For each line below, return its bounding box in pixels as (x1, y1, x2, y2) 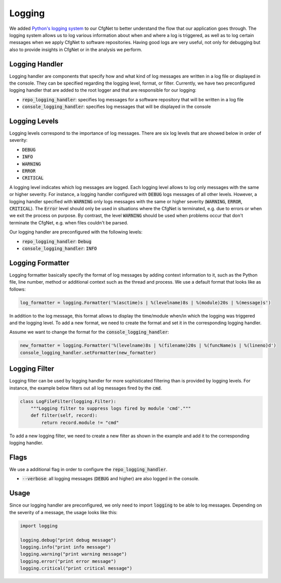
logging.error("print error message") (20, 558, 116, 564)
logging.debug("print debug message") (20, 537, 116, 543)
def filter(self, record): (30, 413, 98, 418)
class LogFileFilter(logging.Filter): (20, 398, 116, 404)
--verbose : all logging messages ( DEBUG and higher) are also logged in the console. (22, 476, 199, 482)
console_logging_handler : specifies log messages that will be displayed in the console (22, 104, 211, 110)
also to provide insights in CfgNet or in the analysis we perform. (9, 46, 142, 53)
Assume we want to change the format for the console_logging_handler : (9, 329, 169, 335)
